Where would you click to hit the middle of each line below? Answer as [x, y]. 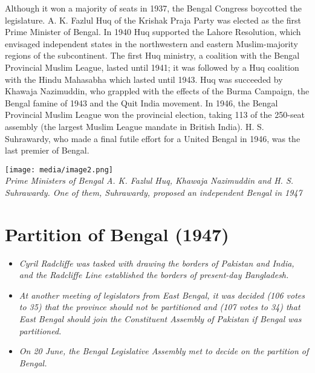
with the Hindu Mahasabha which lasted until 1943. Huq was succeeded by [144, 79]
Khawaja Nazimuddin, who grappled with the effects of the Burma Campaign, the [157, 91]
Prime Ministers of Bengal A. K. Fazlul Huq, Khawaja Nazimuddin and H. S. [149, 180]
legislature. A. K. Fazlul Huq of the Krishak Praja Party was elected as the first [153, 20]
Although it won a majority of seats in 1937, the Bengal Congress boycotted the [153, 8]
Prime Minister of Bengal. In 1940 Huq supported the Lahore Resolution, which [153, 32]
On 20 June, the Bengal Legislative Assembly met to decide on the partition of [164, 351]
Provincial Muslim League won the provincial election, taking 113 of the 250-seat [155, 115]
